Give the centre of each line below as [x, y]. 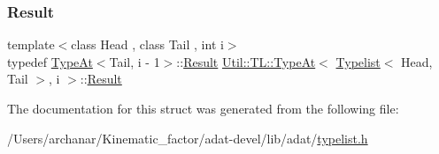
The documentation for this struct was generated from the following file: [203, 108]
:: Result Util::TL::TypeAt [246, 61]
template [31, 44]
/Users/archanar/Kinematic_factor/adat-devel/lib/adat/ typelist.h [188, 138]
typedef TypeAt [50, 61]
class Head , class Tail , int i [147, 44]
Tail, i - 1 [135, 61]
